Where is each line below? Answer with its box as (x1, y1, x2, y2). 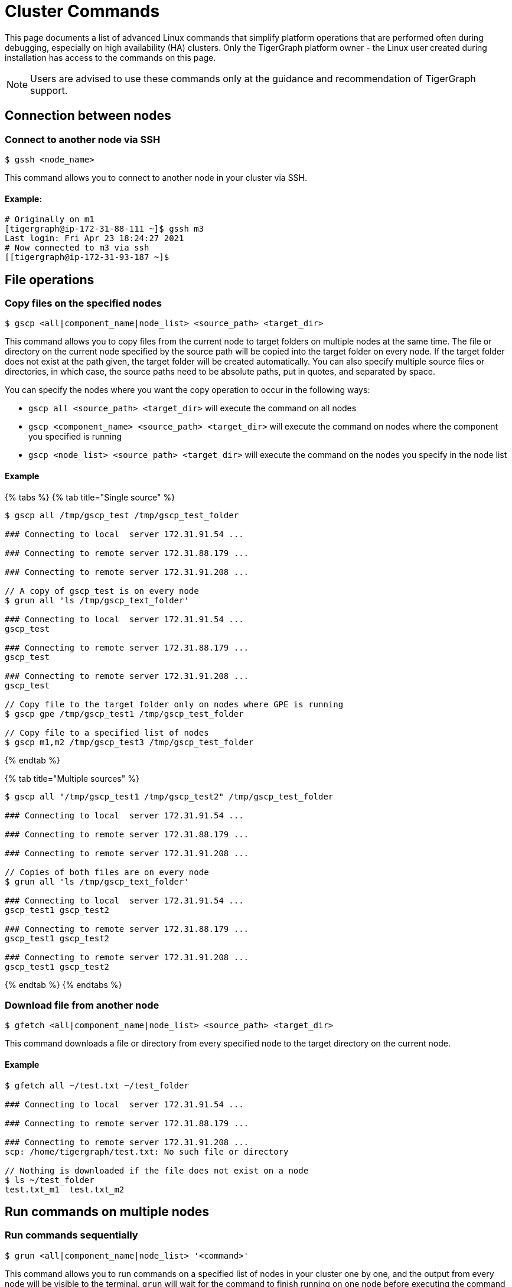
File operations (5, 272, 94, 287)
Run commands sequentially (5, 1229, 138, 1241)
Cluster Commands (5, 1, 160, 21)
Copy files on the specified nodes (5, 297, 162, 310)
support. (30, 84, 68, 96)
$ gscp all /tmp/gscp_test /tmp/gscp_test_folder (5, 510, 239, 520)
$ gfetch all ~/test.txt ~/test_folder (5, 1080, 189, 1090)
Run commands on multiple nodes (5, 1204, 210, 1220)
